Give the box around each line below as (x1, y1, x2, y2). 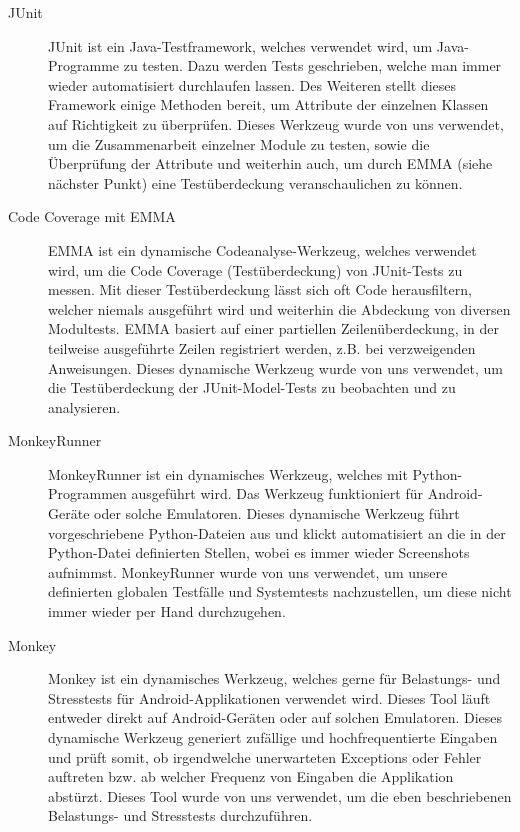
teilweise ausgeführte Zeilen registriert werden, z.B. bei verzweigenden (48, 337, 476, 358)
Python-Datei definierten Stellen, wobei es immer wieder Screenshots (48, 542, 470, 563)
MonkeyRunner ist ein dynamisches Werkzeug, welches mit (48, 463, 408, 484)
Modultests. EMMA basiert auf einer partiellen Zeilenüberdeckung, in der (48, 318, 500, 339)
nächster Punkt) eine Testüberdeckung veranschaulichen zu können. (48, 172, 463, 193)
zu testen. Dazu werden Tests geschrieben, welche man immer (123, 55, 502, 76)
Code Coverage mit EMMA (8, 206, 176, 227)
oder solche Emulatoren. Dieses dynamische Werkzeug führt (94, 503, 460, 524)
